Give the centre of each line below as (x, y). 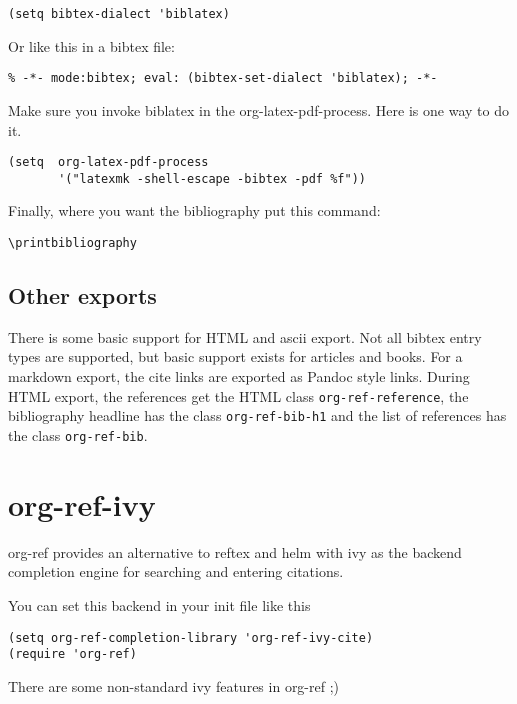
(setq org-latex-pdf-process (108, 162)
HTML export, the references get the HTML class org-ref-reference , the (238, 395)
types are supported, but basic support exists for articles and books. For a (235, 356)
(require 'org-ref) (72, 654)
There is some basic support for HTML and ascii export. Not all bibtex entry (245, 336)
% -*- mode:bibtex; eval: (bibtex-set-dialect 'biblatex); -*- (223, 78)
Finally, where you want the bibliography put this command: (194, 210)
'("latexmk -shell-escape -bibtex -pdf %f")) (212, 178)
